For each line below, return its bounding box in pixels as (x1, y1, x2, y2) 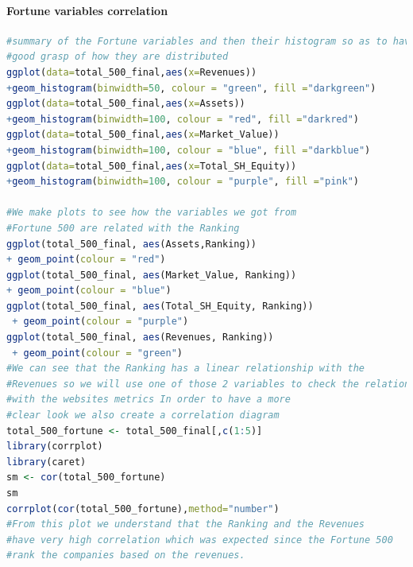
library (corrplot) (6, 441, 103, 452)
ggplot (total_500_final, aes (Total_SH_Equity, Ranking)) (6, 300, 314, 312)
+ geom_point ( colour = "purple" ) (12, 316, 189, 328)
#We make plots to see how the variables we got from (6, 207, 297, 219)
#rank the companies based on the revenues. (6, 550, 245, 561)
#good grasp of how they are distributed (6, 51, 229, 63)
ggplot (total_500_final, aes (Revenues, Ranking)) (6, 332, 274, 344)
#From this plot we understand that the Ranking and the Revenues (6, 518, 365, 530)
